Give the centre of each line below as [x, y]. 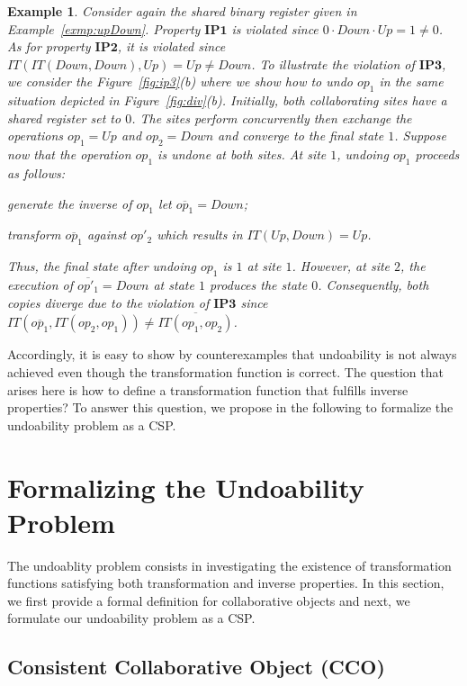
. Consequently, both [373, 284]
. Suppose [420, 135]
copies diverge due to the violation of [108, 302]
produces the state [258, 284]
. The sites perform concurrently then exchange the [272, 117]
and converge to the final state [301, 135]
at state [174, 284]
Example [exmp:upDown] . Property [104, 28]
